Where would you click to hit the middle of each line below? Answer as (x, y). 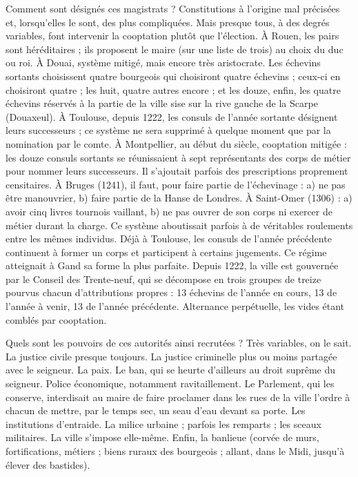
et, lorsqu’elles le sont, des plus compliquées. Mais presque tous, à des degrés (168, 22)
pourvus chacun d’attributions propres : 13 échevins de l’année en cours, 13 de (171, 292)
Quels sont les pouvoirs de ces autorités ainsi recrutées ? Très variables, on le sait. (179, 343)
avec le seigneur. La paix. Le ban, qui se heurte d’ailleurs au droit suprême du (171, 370)
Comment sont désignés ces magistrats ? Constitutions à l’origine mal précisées (173, 8)
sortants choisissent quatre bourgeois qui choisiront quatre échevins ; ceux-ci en (173, 76)
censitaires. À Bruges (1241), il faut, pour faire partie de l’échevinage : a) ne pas (176, 184)
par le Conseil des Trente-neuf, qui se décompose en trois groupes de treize (163, 279)
